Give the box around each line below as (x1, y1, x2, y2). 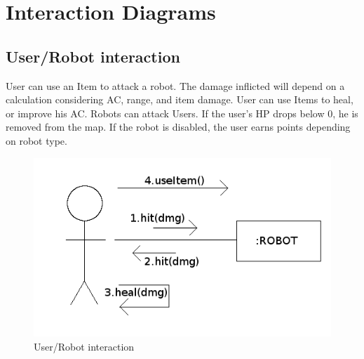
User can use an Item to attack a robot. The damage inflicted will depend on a (6, 78, 345, 93)
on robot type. (6, 133, 67, 148)
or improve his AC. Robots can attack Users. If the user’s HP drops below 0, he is (6, 105, 358, 120)
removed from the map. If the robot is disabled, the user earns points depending (6, 119, 351, 134)
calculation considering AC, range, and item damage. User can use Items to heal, (6, 92, 353, 107)
